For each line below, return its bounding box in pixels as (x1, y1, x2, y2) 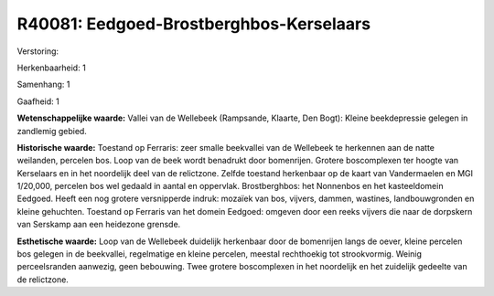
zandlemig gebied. (16, 125, 87, 136)
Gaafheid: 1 (16, 96, 59, 107)
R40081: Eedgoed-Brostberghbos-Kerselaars (16, 14, 370, 34)
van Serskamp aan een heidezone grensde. (16, 219, 181, 230)
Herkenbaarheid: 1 (16, 62, 86, 73)
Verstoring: (16, 46, 59, 57)
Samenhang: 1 (16, 79, 70, 90)
